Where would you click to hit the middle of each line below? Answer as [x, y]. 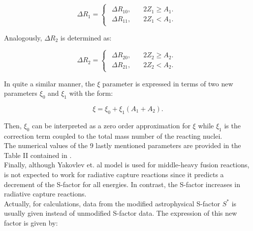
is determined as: [86, 37]
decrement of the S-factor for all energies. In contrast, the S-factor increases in [122, 184]
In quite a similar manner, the [49, 83]
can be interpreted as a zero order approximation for [111, 125]
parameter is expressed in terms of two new [168, 83]
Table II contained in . [38, 155]
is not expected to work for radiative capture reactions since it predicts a [114, 174]
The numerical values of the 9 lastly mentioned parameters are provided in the [123, 145]
